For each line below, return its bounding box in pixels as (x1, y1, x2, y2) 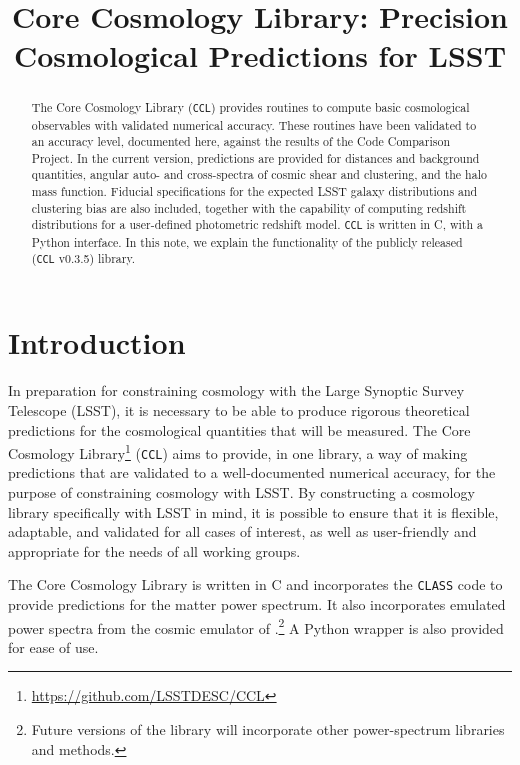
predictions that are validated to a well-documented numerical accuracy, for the (8, 462, 496, 483)
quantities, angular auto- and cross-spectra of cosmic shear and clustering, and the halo (31, 166, 487, 183)
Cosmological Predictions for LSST (13, 35, 507, 76)
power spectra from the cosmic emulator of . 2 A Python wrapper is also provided (8, 614, 504, 638)
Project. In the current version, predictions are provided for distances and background (31, 149, 480, 166)
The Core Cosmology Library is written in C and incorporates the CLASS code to (8, 574, 503, 595)
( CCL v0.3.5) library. (31, 250, 136, 267)
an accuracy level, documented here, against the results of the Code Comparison (31, 133, 450, 150)
